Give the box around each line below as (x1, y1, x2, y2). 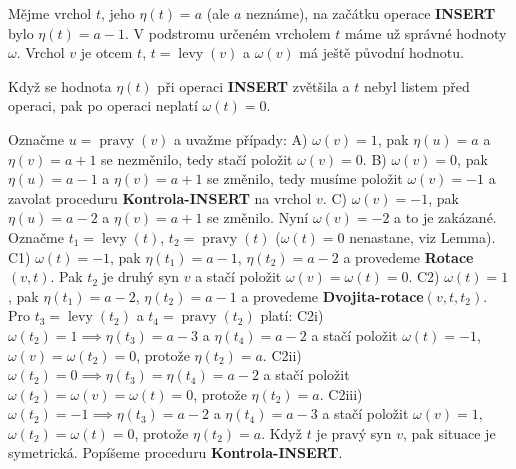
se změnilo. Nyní (207, 207, 309, 228)
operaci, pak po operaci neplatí (8, 95, 198, 116)
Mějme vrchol (8, 3, 92, 23)
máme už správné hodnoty (344, 22, 507, 43)
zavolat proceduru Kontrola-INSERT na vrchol (8, 187, 312, 208)
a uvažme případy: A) (174, 128, 308, 149)
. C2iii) (319, 383, 363, 404)
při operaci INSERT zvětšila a (157, 75, 350, 96)
